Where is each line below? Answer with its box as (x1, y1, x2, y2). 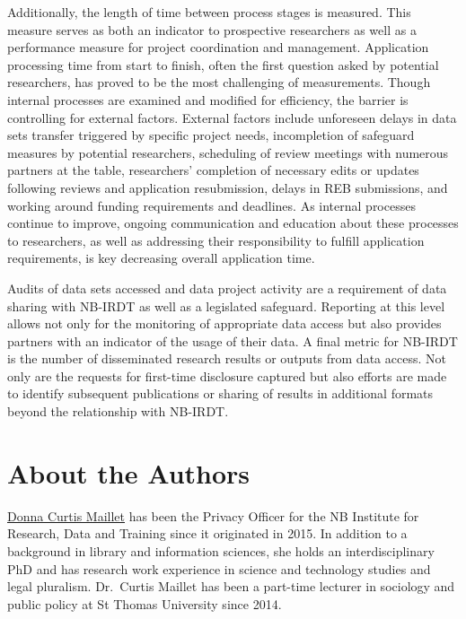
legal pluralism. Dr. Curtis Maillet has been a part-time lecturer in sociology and (7, 577, 455, 596)
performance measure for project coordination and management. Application (7, 38, 429, 57)
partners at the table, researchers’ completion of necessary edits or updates (7, 161, 419, 179)
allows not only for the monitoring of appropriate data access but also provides (7, 314, 442, 333)
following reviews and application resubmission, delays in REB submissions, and (7, 178, 448, 196)
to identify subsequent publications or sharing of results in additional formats (7, 384, 434, 403)
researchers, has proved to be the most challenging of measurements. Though (7, 73, 431, 92)
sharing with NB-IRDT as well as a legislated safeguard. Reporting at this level (7, 296, 445, 315)
